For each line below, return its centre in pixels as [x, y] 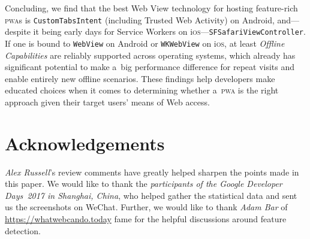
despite [18, 31]
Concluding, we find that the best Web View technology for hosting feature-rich [151, 8]
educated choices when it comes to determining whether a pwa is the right [142, 90]
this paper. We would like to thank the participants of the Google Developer [144, 184]
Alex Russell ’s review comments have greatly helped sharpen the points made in [152, 172]
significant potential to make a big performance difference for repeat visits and [150, 67]
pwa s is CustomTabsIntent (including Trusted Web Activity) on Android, [140, 19]
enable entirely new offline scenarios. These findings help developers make [140, 78]
